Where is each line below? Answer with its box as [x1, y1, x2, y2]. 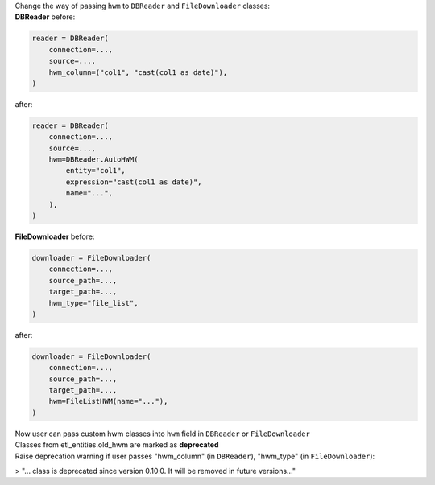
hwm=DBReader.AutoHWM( [48, 155, 139, 164]
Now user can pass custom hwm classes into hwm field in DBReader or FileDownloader [14, 429, 310, 438]
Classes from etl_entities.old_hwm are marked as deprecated [14, 440, 219, 450]
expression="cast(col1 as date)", [65, 177, 202, 187]
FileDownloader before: [14, 232, 95, 241]
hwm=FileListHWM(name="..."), [48, 397, 168, 406]
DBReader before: [14, 12, 76, 22]
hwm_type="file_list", [48, 298, 139, 307]
